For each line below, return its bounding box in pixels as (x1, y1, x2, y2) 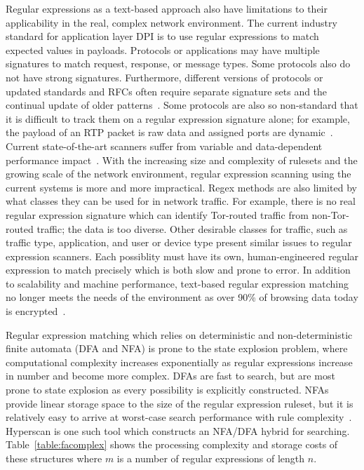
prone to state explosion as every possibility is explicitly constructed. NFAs (6, 382, 329, 397)
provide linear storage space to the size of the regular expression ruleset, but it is (6, 396, 353, 410)
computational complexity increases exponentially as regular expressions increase (6, 354, 353, 369)
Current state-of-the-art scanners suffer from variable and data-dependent (6, 138, 323, 153)
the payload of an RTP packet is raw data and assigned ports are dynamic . (6, 125, 333, 140)
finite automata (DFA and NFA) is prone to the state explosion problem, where (6, 341, 348, 356)
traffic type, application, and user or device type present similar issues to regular (6, 235, 352, 250)
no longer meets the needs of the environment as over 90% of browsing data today (6, 290, 358, 304)
